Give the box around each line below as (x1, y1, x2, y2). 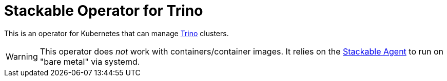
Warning (6, 51, 38, 62)
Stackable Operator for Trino (4, 2, 203, 19)
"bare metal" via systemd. (40, 56, 140, 67)
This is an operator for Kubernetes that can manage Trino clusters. (4, 29, 229, 38)
